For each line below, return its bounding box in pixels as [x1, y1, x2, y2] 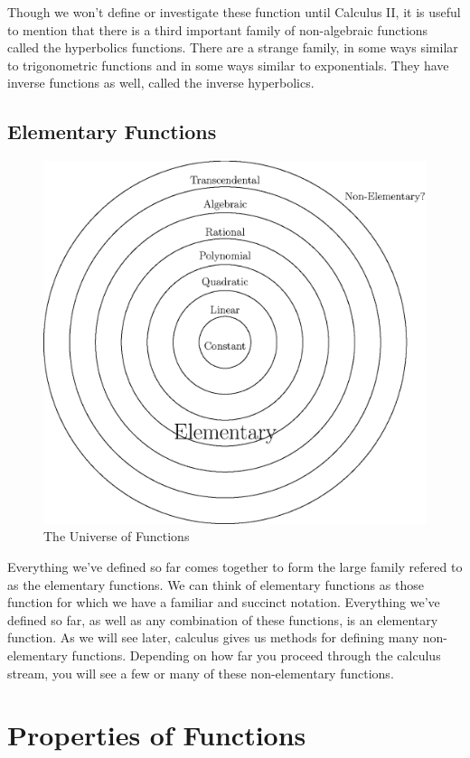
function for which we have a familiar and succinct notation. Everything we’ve [7, 593, 440, 612]
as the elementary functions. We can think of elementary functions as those [7, 575, 424, 594]
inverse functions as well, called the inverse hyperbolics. [7, 73, 315, 92]
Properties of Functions [7, 716, 306, 753]
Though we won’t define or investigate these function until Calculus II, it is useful [7, 3, 461, 21]
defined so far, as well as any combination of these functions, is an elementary [7, 610, 438, 629]
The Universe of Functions [43, 527, 190, 546]
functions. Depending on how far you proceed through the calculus [71, 645, 441, 664]
